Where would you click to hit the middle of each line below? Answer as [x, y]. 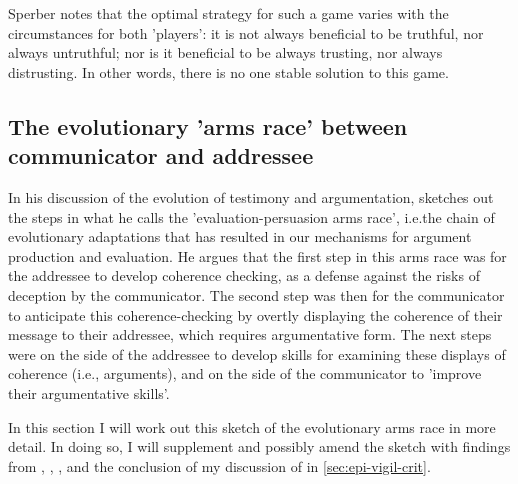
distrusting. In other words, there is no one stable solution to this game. [228, 71]
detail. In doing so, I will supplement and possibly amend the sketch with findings [259, 446]
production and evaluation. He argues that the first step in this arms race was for [257, 255]
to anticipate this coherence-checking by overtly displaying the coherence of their [255, 314]
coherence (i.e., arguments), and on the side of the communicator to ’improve [245, 373]
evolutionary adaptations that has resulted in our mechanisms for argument [240, 236]
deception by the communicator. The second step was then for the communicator [256, 294]
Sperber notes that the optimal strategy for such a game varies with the [228, 13]
